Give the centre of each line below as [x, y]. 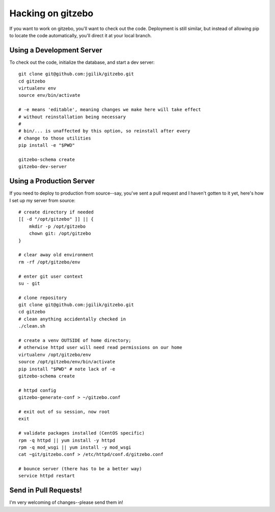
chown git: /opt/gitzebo [60, 234]
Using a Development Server [56, 50]
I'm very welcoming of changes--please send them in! [66, 502]
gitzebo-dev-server [43, 167]
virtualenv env [37, 88]
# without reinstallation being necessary [72, 117]
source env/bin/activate [49, 95]
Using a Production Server [52, 181]
